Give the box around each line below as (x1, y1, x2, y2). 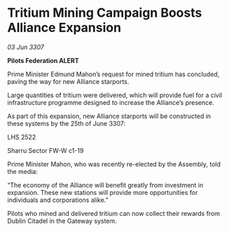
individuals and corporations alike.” (7, 196, 109, 204)
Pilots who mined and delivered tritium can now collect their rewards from (7, 209, 221, 217)
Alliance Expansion (7, 20, 121, 36)
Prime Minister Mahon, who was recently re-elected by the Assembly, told (7, 159, 221, 168)
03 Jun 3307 (7, 43, 44, 51)
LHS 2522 (7, 133, 36, 141)
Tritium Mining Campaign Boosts (7, 5, 202, 21)
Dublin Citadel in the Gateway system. (7, 217, 117, 225)
